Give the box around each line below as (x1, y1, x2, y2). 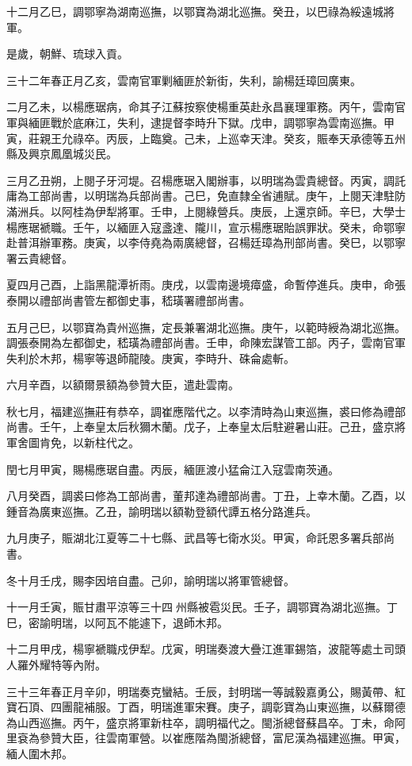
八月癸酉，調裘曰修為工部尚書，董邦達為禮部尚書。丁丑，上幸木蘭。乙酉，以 (6, 487, 406, 504)
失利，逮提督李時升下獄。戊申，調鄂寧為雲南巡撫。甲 (116, 114, 395, 130)
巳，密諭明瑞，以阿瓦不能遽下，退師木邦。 (6, 614, 228, 630)
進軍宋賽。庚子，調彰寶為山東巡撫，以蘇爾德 (172, 699, 406, 715)
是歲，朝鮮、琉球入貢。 (6, 45, 128, 62)
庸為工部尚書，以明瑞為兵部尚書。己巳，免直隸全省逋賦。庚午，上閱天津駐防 (6, 187, 406, 204)
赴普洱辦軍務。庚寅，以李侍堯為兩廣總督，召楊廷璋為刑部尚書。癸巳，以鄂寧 (6, 234, 406, 251)
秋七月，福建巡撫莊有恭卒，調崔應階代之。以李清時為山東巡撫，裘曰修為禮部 (6, 402, 406, 419)
